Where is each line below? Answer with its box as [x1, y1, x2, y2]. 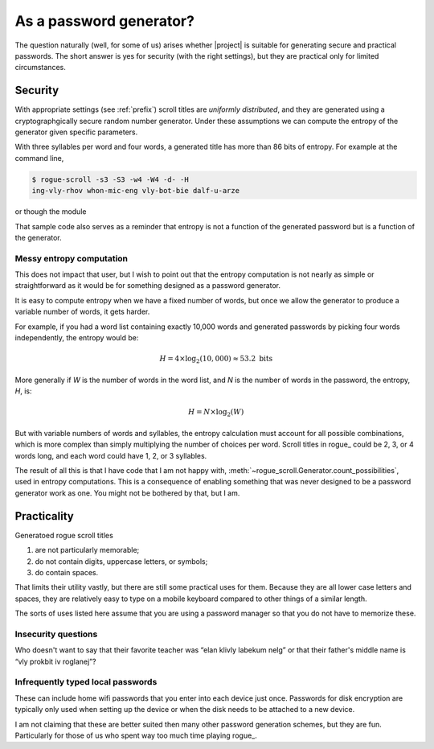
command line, [14, 153, 64, 163]
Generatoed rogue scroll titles [14, 530, 114, 540]
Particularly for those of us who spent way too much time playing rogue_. [14, 730, 257, 740]
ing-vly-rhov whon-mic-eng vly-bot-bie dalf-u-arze [31, 186, 240, 195]
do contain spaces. [35, 567, 99, 577]
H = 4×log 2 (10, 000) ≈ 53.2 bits [159, 354, 273, 365]
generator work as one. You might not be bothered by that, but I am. [14, 488, 240, 498]
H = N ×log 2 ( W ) [187, 407, 244, 418]
